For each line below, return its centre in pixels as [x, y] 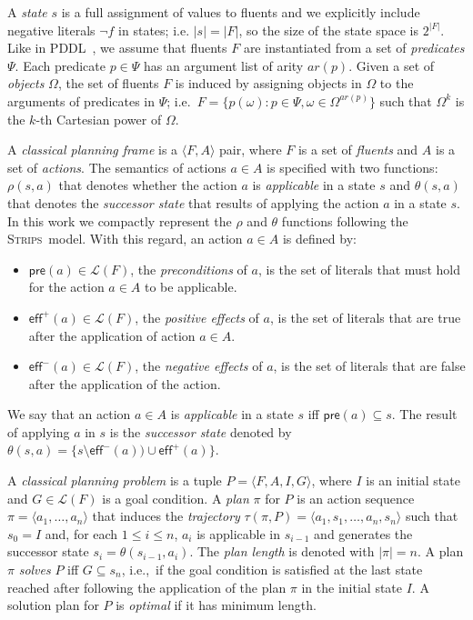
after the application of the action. [125, 383]
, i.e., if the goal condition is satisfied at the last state [272, 570]
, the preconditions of [189, 269]
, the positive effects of [197, 317]
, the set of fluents [108, 83]
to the [397, 83]
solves [35, 570]
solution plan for [53, 605]
